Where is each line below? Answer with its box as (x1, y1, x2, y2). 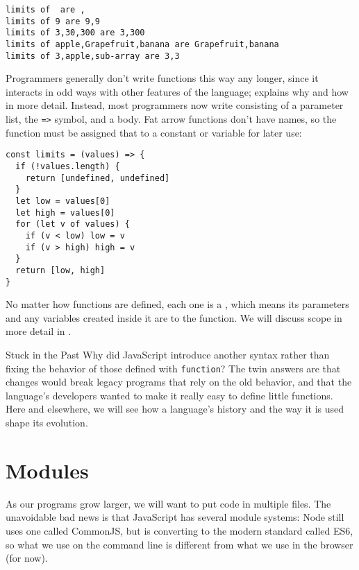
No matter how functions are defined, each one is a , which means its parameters (6, 297, 349, 311)
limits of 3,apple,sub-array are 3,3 (6, 51, 180, 61)
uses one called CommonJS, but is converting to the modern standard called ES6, (6, 523, 353, 537)
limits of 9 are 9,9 (6, 16, 101, 26)
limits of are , (6, 5, 85, 15)
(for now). (6, 551, 48, 565)
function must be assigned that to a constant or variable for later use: (6, 125, 302, 139)
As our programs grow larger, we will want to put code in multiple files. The (6, 496, 331, 510)
